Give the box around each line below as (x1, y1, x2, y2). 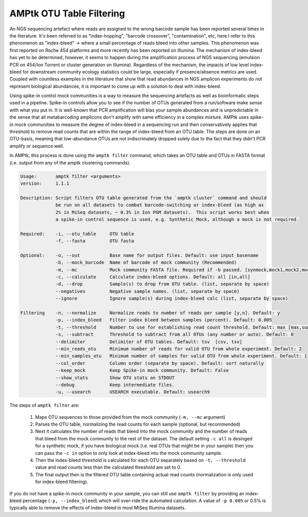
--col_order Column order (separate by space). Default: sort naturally (55, 360, 264, 366)
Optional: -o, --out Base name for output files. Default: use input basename (20, 252, 259, 258)
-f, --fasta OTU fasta (55, 238, 134, 244)
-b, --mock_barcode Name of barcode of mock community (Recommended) (55, 260, 237, 266)
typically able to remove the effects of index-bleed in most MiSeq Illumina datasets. (9, 505, 186, 511)
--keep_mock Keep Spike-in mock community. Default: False (55, 367, 229, 374)
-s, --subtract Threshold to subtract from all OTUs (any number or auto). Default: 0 (55, 331, 294, 338)
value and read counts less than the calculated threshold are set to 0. (35, 464, 182, 470)
